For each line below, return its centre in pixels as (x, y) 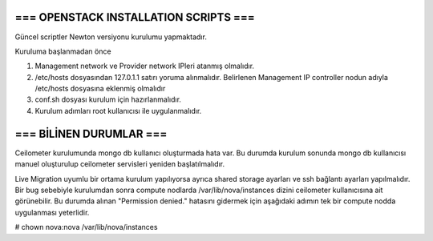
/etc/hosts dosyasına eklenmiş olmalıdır (100, 89)
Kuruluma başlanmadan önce (63, 51)
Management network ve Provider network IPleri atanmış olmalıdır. (145, 66)
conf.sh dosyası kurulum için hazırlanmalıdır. (108, 99)
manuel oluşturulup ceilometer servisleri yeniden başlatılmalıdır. (119, 164)
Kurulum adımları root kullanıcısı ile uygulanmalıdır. (118, 110)
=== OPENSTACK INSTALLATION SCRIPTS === (135, 17)
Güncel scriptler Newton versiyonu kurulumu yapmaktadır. (111, 37)
